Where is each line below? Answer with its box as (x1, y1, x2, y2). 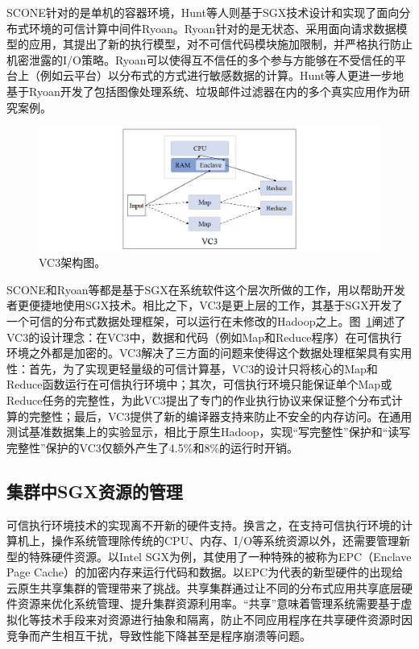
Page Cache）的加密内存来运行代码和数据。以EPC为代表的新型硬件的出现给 (6, 564, 404, 580)
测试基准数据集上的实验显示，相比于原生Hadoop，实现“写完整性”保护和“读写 (6, 423, 411, 440)
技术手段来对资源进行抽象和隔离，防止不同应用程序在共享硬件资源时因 (39, 611, 413, 628)
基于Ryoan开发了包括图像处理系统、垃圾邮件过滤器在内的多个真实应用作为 (6, 82, 399, 99)
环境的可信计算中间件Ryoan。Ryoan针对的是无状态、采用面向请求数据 (28, 19, 396, 36)
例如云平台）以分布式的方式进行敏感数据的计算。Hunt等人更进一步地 (39, 67, 404, 84)
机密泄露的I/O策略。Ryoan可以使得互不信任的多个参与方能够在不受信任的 (6, 51, 395, 68)
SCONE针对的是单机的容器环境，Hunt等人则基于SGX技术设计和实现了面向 (6, 4, 400, 20)
